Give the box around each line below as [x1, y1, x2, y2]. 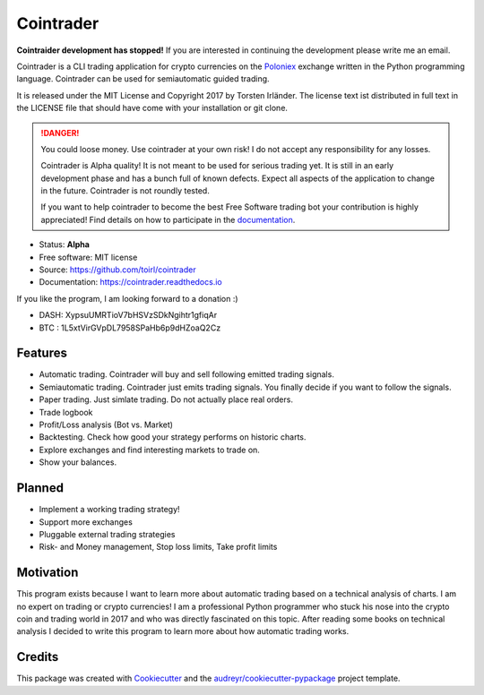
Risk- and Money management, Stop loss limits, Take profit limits [39, 542, 278, 553]
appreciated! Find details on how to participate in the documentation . [40, 214, 296, 225]
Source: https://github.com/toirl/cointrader [39, 264, 196, 275]
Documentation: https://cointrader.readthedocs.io [39, 277, 223, 287]
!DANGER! [40, 127, 80, 138]
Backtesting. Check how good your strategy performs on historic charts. [39, 432, 307, 442]
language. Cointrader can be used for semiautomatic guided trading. [16, 73, 270, 84]
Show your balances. [39, 457, 117, 468]
